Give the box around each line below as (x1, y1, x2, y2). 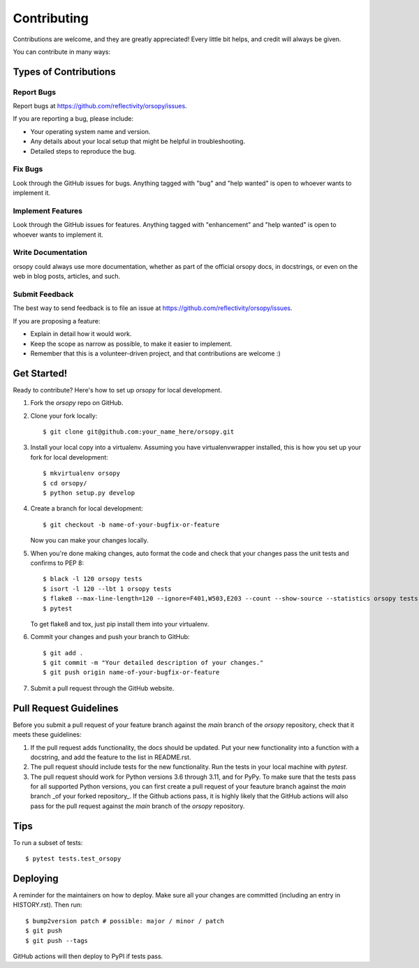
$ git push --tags (25, 937, 89, 944)
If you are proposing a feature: (13, 316, 101, 325)
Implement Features (13, 206, 83, 216)
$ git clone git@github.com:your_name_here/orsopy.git (43, 428, 235, 436)
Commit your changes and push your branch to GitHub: (30, 633, 190, 641)
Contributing (13, 10, 89, 26)
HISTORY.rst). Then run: (13, 901, 82, 909)
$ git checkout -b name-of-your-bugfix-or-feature (43, 520, 220, 529)
